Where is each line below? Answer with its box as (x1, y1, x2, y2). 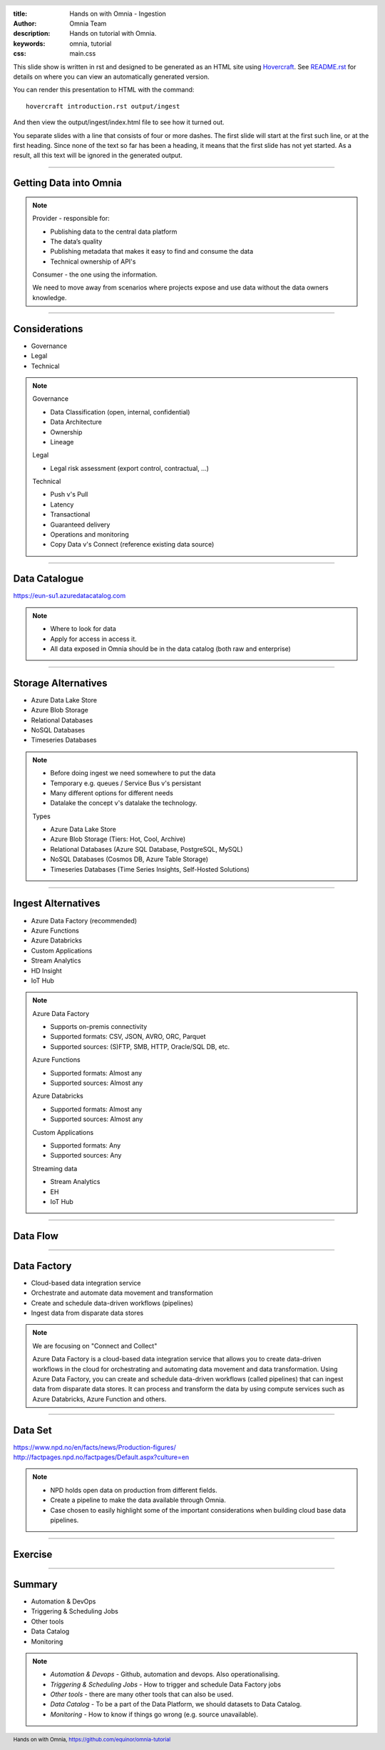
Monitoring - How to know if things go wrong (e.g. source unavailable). (50, 1710, 258, 1719)
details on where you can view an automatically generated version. (13, 72, 210, 81)
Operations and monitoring (50, 530, 129, 539)
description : (13, 29, 51, 38)
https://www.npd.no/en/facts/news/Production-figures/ (13, 1443, 176, 1451)
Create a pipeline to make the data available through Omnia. (50, 1496, 226, 1504)
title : (13, 9, 28, 18)
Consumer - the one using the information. (32, 270, 158, 279)
